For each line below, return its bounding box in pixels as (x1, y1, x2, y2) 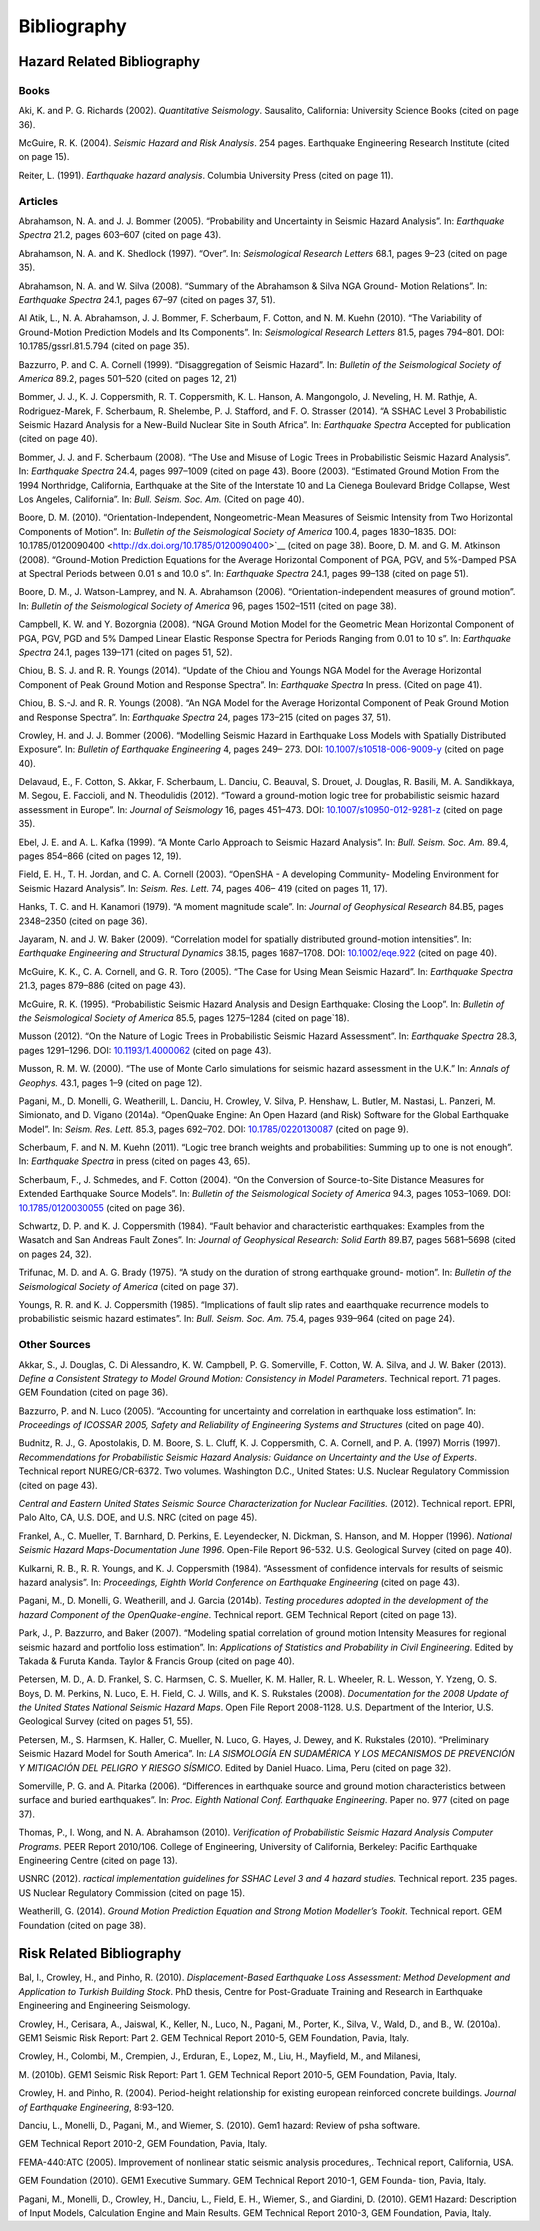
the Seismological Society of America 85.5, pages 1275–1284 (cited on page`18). (18, 1011, 350, 1024)
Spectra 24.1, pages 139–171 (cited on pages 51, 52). (18, 646, 233, 658)
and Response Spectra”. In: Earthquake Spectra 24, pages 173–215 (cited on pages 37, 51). (18, 711, 392, 723)
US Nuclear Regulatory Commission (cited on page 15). (18, 1886, 245, 1899)
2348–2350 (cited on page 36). (18, 915, 148, 927)
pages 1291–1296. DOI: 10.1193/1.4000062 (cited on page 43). (18, 1044, 272, 1056)
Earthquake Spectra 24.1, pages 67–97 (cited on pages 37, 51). (18, 293, 276, 305)
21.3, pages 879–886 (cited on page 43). (18, 980, 187, 992)
